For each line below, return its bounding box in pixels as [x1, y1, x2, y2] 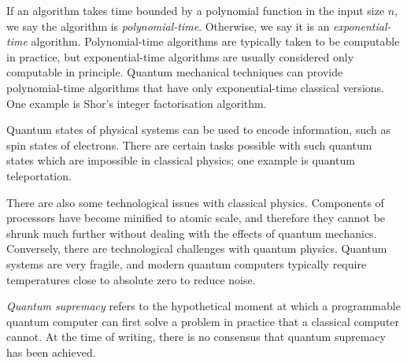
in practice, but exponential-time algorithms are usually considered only [6, 48, 354, 65]
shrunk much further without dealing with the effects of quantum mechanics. [6, 224, 377, 241]
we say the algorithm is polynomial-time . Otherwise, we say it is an [6, 17, 330, 34]
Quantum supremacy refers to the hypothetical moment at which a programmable [6, 298, 401, 314]
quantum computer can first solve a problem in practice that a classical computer [6, 313, 400, 329]
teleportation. [6, 167, 72, 183]
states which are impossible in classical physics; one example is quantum [6, 152, 355, 169]
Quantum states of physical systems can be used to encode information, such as [6, 121, 390, 138]
